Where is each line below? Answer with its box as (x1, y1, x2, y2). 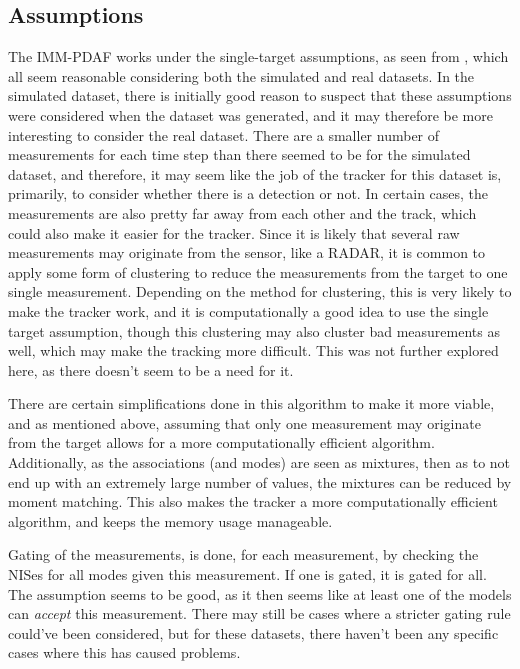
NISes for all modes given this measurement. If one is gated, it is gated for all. (8, 564, 487, 585)
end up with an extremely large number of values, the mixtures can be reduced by (8, 471, 512, 492)
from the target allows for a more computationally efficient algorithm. (8, 432, 435, 453)
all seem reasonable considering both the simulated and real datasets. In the (8, 65, 475, 86)
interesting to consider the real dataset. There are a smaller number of (8, 124, 440, 145)
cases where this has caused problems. (8, 642, 241, 663)
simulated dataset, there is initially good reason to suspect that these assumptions (8, 85, 512, 106)
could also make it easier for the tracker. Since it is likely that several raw (8, 222, 460, 243)
